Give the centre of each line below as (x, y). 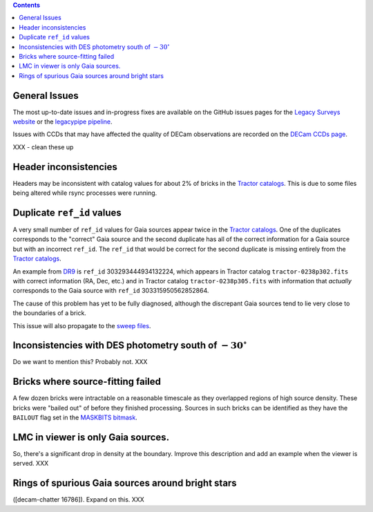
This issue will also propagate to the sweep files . (82, 325)
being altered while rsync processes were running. (85, 193)
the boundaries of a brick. (49, 313)
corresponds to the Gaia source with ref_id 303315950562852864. (111, 291)
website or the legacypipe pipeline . (63, 122)
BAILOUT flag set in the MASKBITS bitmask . (75, 417)
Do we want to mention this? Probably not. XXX (80, 362)
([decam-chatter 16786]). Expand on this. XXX (78, 500)
